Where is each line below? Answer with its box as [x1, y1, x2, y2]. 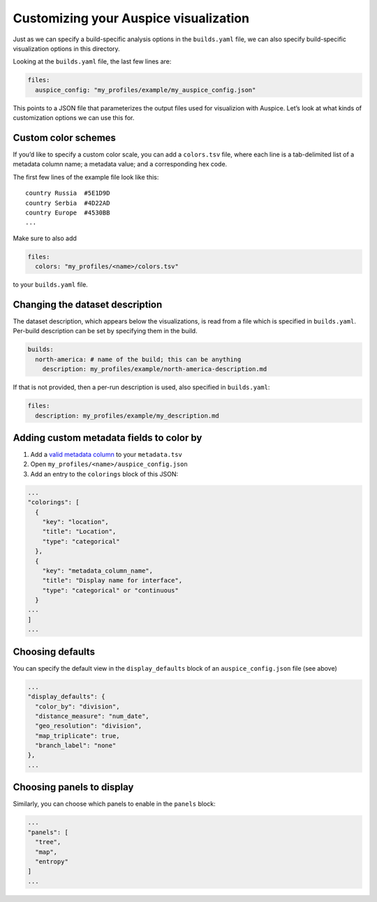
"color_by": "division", [35, 702, 120, 711]
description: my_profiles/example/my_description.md [35, 412, 219, 419]
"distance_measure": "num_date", [35, 712, 149, 720]
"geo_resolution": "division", [35, 722, 142, 730]
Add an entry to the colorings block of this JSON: [30, 470, 178, 478]
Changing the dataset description [13, 298, 163, 310]
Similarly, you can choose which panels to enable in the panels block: [13, 800, 216, 808]
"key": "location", [42, 518, 110, 525]
